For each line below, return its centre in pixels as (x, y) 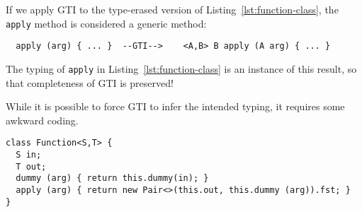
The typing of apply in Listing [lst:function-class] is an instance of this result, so (181, 68)
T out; (31, 166)
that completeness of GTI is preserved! (90, 82)
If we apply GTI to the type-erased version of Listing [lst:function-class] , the (172, 9)
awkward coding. (42, 120)
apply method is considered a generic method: (106, 23)
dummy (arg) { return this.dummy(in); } (112, 178)
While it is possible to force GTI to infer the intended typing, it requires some (175, 106)
